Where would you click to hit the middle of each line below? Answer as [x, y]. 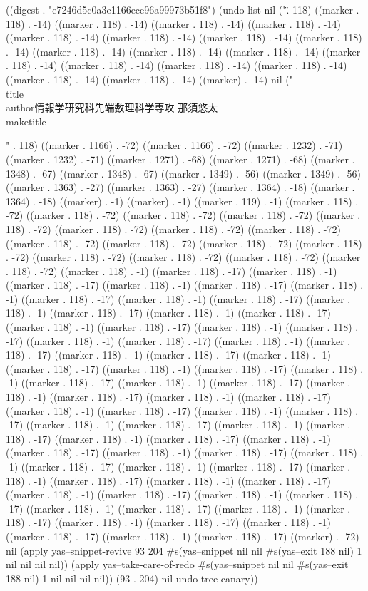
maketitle [26, 121]
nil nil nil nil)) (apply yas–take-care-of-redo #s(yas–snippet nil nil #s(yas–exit [177, 564]
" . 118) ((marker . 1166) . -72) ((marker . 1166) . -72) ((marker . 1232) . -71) [174, 145]
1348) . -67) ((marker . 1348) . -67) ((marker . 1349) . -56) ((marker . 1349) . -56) [183, 173]
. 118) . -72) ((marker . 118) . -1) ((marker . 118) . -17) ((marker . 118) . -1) [172, 271]
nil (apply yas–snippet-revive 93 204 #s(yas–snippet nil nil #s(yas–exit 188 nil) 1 [184, 550]
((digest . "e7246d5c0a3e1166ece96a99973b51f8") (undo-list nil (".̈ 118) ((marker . [183, 9]
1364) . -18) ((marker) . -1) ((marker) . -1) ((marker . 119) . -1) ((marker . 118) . [182, 201]
